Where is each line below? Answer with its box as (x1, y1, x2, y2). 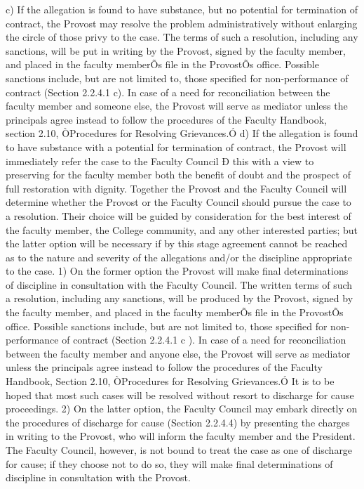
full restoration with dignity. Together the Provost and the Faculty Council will (6, 181, 347, 195)
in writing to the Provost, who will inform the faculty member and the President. (6, 429, 356, 443)
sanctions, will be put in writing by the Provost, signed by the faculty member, (6, 43, 346, 58)
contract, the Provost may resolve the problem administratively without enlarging (6, 15, 358, 30)
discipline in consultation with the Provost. (6, 470, 191, 485)
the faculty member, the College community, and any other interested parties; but (6, 222, 358, 237)
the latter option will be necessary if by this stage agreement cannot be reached (6, 236, 348, 251)
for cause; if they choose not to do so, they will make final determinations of (6, 456, 333, 471)
